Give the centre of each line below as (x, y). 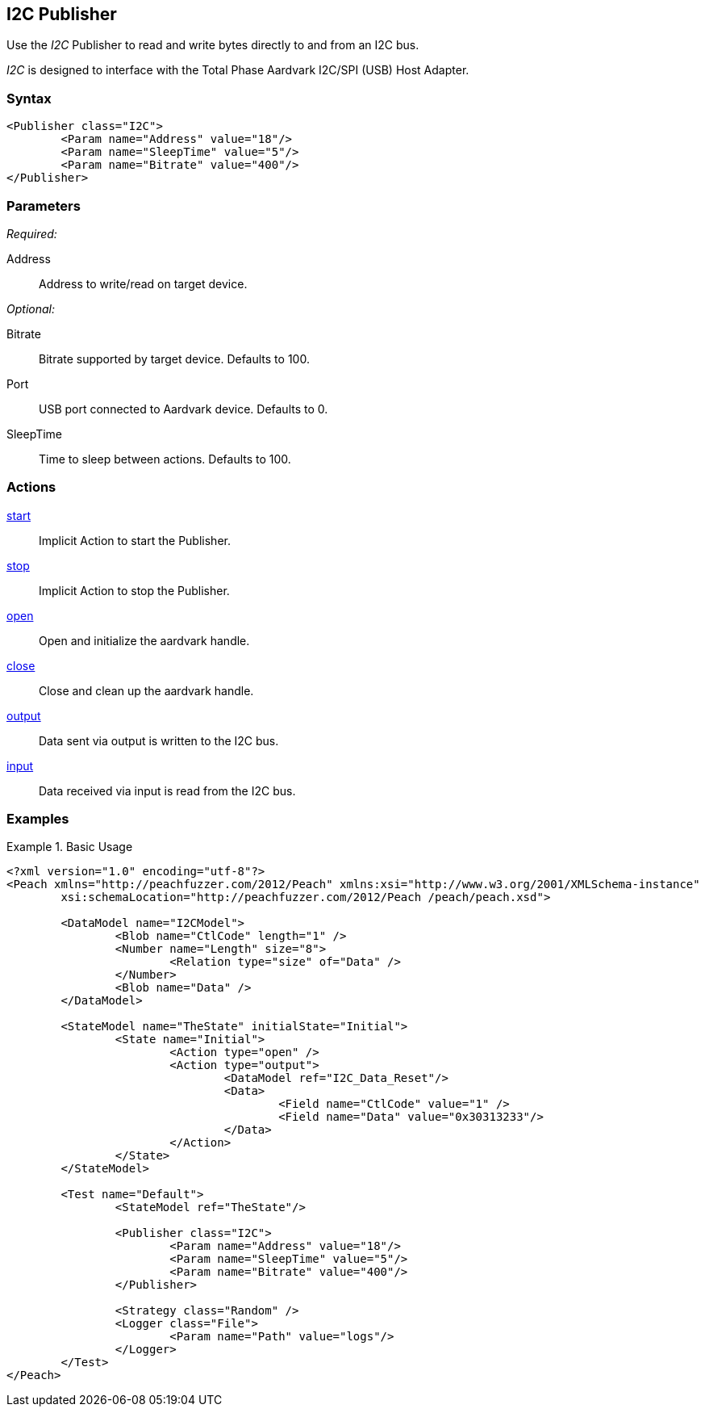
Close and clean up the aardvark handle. (146, 690)
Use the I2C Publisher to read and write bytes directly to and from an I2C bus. (213, 45)
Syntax (29, 98)
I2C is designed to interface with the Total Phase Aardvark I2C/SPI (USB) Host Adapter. (238, 70)
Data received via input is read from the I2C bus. (167, 790)
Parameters (44, 205)
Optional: (31, 308)
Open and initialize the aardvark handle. (144, 640)
